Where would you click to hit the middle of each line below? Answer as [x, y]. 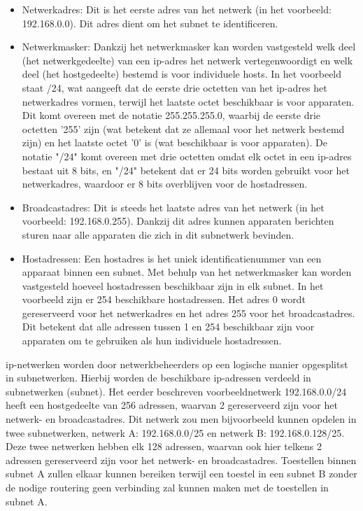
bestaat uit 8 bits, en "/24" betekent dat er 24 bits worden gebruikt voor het [186, 170]
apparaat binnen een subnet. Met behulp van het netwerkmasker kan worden [187, 272]
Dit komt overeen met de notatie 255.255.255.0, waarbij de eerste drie [171, 115]
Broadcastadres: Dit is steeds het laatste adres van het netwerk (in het [173, 207]
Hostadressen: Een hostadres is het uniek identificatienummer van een [172, 258]
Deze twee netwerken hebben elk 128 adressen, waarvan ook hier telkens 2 [164, 446]
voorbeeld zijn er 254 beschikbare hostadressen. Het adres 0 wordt [164, 299]
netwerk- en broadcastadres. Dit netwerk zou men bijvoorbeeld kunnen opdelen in [181, 419]
